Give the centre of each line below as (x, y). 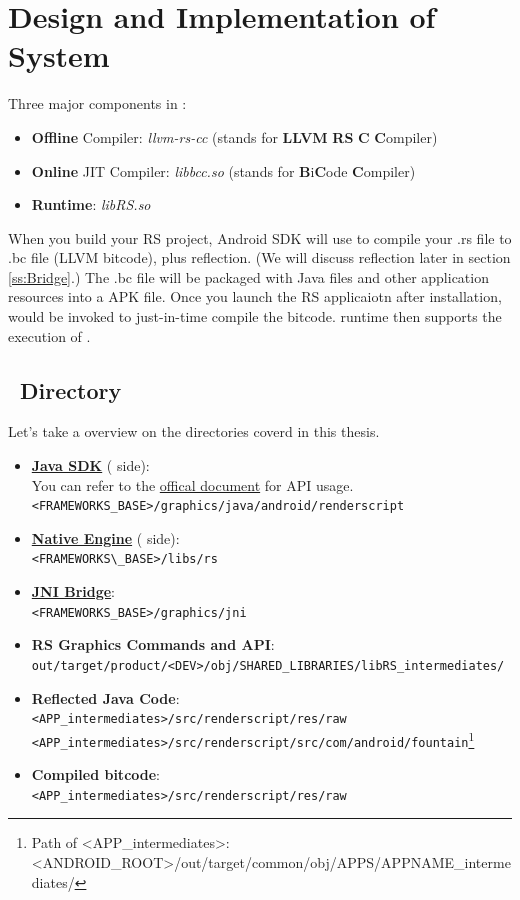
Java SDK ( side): (90, 465)
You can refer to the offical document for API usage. (192, 484)
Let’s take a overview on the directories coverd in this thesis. (194, 431)
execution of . (49, 335)
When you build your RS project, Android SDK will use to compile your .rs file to (260, 237)
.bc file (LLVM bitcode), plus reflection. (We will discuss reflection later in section (259, 257)
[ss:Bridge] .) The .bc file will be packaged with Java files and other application (248, 276)
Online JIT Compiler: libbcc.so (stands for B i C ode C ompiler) (223, 170)
